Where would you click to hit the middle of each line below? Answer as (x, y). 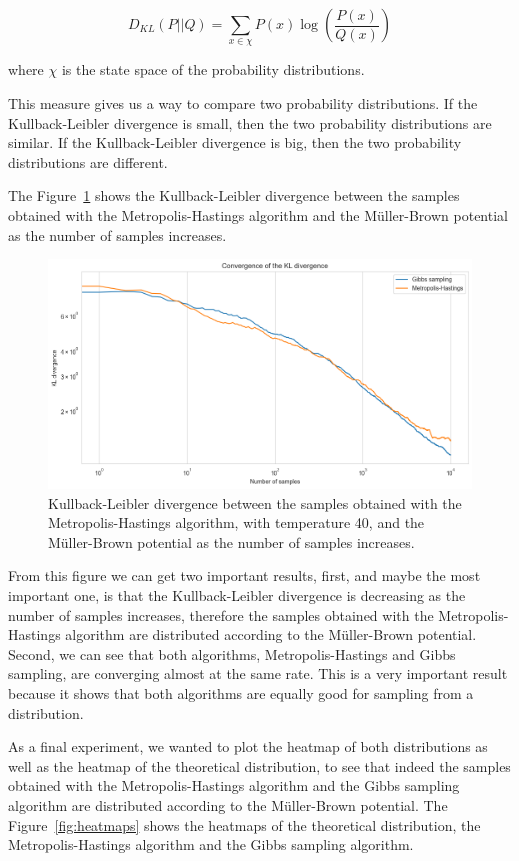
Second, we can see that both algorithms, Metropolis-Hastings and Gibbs (232, 653)
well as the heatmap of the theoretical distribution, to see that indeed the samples (259, 765)
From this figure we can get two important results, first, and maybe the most (244, 575)
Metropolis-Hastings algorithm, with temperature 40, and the (236, 522)
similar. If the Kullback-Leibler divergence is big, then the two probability (235, 142)
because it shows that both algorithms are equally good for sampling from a (241, 692)
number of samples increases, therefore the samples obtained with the (221, 614)
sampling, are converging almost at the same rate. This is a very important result (258, 673)
